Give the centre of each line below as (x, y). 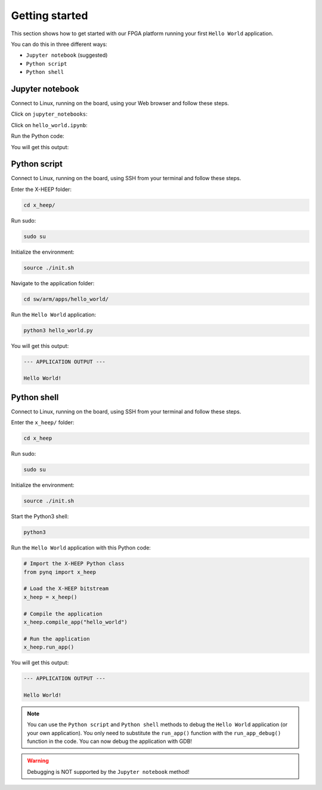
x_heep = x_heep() (50, 597)
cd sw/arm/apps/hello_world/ (66, 299)
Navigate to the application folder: (53, 283)
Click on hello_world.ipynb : (49, 125)
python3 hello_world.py (58, 330)
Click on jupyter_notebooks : (49, 114)
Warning (38, 761)
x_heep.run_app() (49, 647)
